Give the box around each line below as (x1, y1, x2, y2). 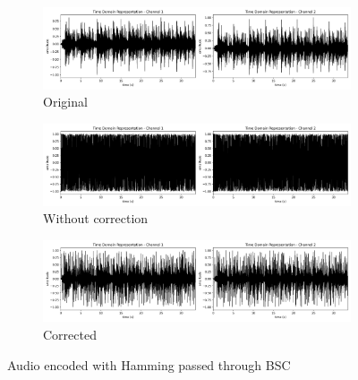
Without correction (43, 209, 149, 228)
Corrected (43, 325, 97, 344)
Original (43, 92, 88, 111)
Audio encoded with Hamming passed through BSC (7, 355, 291, 374)
